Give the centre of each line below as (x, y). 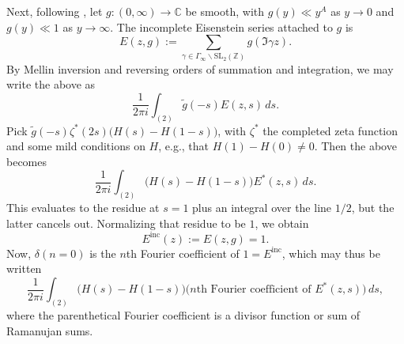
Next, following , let (55, 11)
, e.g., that (184, 146)
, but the (373, 208)
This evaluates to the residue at (83, 208)
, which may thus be (331, 253)
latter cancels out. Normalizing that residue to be (126, 223)
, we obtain (282, 223)
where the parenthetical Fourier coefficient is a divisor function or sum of (183, 314)
